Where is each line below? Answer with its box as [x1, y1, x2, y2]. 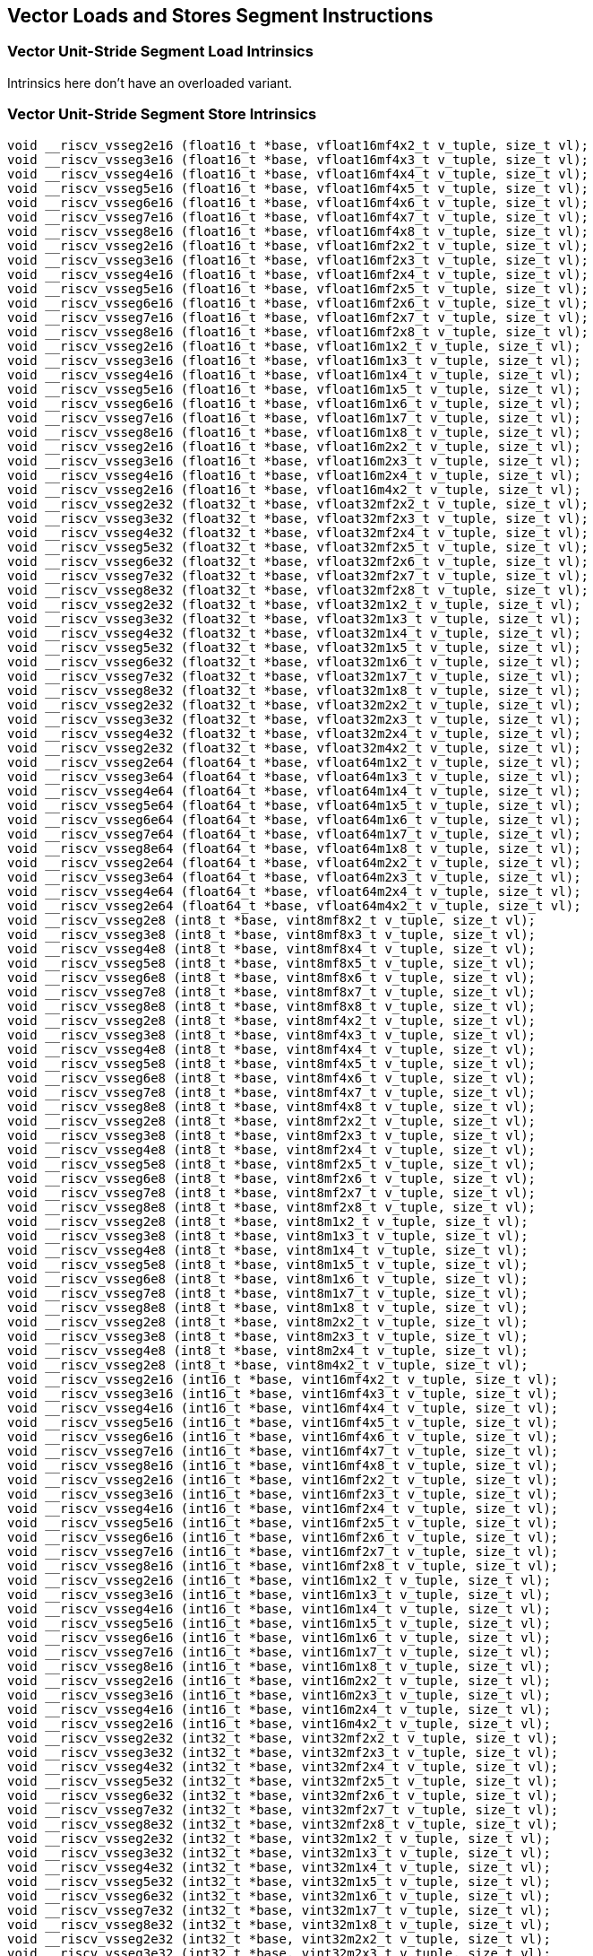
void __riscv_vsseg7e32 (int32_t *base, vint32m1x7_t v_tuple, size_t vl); [7, 1902, 551, 1917]
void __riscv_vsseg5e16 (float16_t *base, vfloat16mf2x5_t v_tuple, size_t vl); [7, 281, 589, 296]
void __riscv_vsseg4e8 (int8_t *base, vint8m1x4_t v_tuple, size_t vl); [7, 1242, 529, 1257]
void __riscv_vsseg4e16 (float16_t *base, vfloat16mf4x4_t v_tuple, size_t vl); [7, 166, 589, 181]
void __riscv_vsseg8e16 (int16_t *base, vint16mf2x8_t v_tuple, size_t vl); [7, 1558, 559, 1573]
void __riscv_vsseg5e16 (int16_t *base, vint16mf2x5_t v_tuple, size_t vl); [7, 1515, 559, 1530]
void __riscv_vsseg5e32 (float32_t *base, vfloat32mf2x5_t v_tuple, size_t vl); [7, 539, 589, 554]
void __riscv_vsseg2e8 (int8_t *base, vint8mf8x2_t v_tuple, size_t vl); [7, 912, 537, 927]
